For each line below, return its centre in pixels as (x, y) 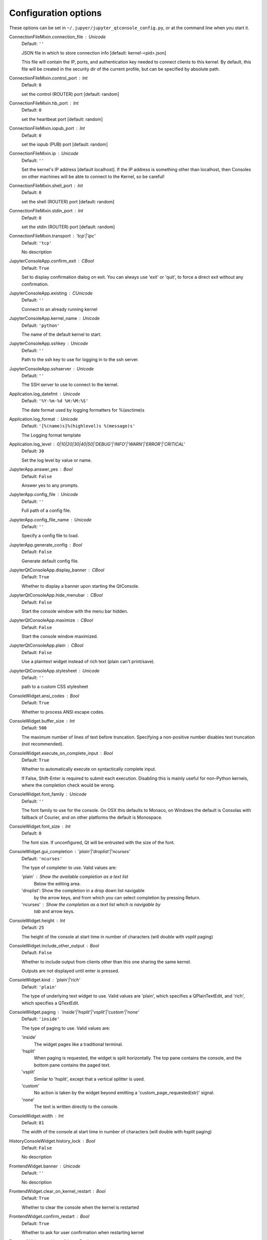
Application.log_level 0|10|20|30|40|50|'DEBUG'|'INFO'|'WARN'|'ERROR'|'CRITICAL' (97, 444)
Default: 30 (33, 451)
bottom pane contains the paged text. (72, 1065)
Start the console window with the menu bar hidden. (75, 611)
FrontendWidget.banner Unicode (45, 1166)
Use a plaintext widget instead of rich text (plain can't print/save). (88, 662)
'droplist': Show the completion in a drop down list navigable (83, 891)
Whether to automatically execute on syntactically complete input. (89, 769)
